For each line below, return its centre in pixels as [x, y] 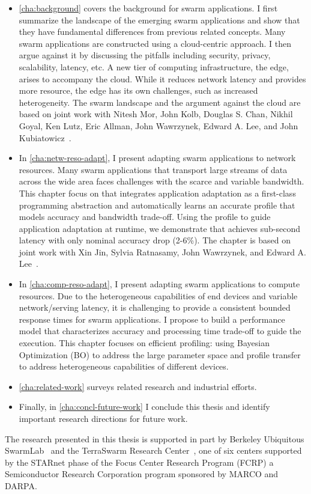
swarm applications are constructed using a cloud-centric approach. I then [155, 43]
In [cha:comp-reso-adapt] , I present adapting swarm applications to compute [159, 284]
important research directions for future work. [103, 418]
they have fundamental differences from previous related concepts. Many [152, 32]
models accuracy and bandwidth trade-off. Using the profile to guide [145, 217]
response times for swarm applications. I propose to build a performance [152, 319]
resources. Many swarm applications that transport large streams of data [153, 169]
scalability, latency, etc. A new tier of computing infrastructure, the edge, [154, 66]
